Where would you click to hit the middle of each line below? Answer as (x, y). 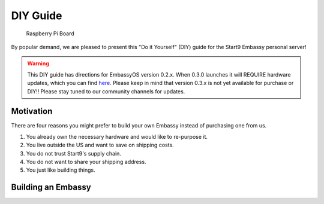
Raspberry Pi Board (50, 34)
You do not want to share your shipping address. (86, 162)
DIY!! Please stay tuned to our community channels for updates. (106, 91)
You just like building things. (61, 170)
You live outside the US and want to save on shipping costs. (100, 145)
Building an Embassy (51, 188)
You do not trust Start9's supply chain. (73, 153)
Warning (38, 63)
